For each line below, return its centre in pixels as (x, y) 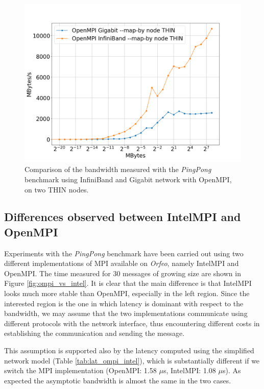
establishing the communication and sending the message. (94, 333)
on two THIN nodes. (57, 189)
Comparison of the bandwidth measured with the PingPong (118, 169)
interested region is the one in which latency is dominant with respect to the (124, 303)
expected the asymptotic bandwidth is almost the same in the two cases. (118, 380)
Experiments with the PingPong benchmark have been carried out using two (124, 253)
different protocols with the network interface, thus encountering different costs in (132, 323)
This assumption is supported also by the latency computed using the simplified (129, 350)
